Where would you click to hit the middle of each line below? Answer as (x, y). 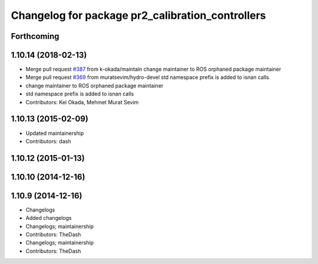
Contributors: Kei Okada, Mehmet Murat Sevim (82, 102)
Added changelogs (49, 218)
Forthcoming (35, 36)
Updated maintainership (55, 133)
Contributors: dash (48, 141)
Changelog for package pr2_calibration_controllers (138, 15)
